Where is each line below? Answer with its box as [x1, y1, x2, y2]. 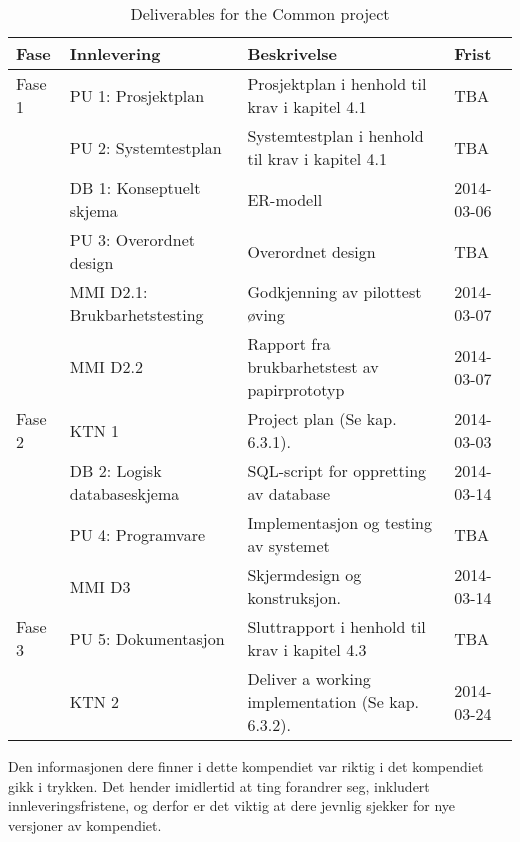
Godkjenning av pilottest [247, 280, 422, 303]
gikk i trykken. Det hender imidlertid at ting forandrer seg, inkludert [8, 775, 430, 796]
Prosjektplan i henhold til [247, 72, 427, 95]
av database [247, 482, 331, 505]
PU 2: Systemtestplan [69, 135, 222, 159]
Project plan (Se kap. [247, 407, 397, 430]
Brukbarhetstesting [69, 303, 204, 326]
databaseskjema [69, 482, 180, 505]
